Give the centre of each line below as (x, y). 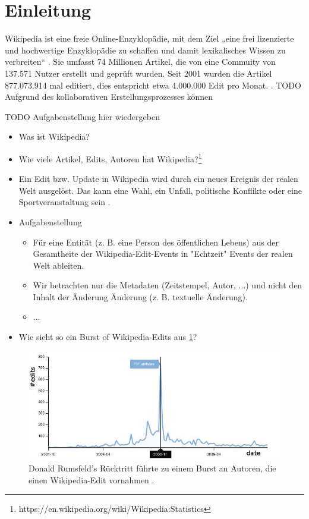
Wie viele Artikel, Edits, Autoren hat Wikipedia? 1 (110, 158)
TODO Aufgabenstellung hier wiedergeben (82, 116)
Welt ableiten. (59, 265)
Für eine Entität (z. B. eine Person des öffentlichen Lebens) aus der (156, 242)
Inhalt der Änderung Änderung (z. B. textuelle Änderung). (140, 296)
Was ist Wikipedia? (54, 136)
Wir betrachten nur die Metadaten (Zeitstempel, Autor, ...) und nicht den (168, 285)
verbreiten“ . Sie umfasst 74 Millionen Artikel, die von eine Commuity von (140, 62)
